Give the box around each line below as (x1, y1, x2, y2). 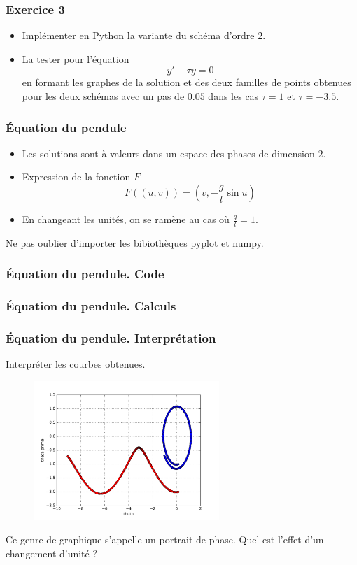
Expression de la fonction (22, 169, 131, 184)
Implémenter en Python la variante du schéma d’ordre (22, 28, 255, 43)
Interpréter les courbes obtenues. (6, 357, 146, 371)
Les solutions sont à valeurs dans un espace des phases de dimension (22, 145, 315, 160)
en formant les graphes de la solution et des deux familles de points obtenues (22, 75, 351, 90)
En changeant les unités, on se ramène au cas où (22, 212, 230, 226)
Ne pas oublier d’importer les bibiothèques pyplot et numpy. (6, 235, 264, 250)
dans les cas (208, 89, 259, 103)
